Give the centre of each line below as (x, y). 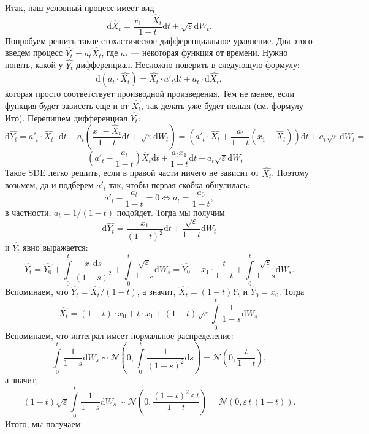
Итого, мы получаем (43, 424)
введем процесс (34, 52)
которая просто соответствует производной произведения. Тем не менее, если (150, 93)
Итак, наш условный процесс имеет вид (80, 7)
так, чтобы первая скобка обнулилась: (179, 185)
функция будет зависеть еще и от (67, 105)
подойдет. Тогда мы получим (171, 212)
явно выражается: (55, 247)
